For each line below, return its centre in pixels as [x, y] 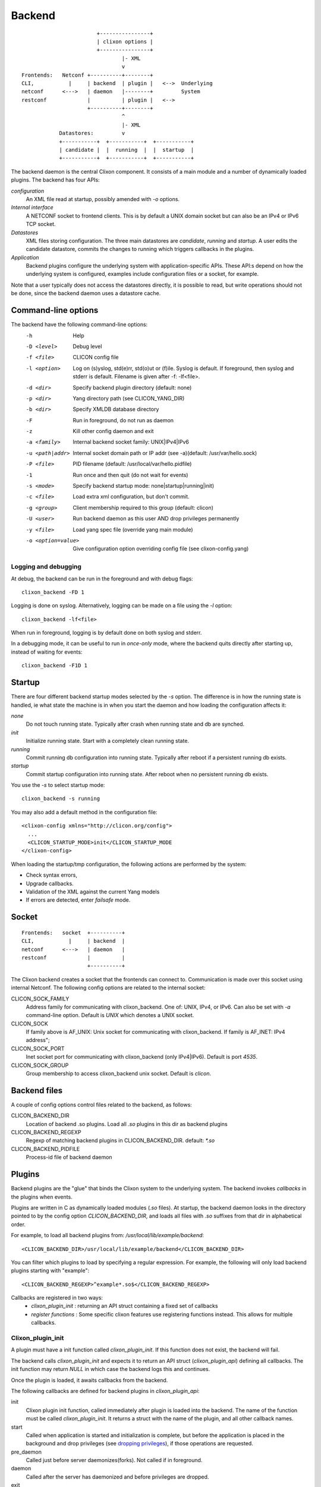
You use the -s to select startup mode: [58, 785]
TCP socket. [41, 224]
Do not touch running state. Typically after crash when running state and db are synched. [135, 724]
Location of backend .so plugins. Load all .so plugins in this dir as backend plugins [127, 1124]
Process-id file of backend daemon [69, 1157]
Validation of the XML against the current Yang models [93, 892]
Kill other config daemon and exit [113, 431]
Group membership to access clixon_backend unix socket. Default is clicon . [119, 1074]
